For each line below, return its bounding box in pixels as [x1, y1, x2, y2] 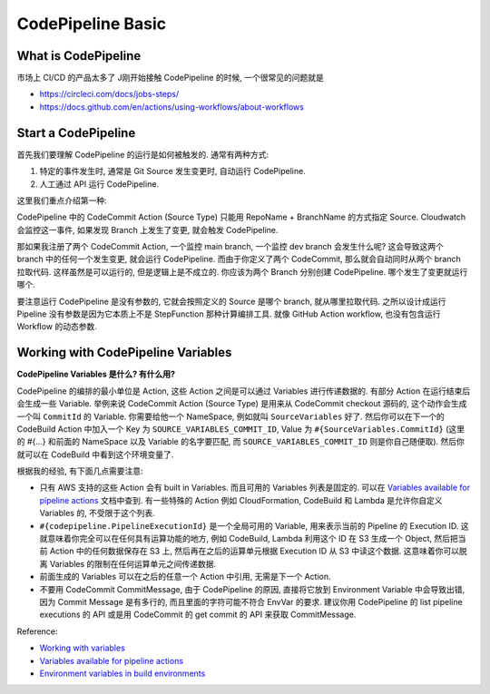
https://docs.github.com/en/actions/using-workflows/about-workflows [39, 101, 304, 112]
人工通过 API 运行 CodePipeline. [39, 178, 159, 190]
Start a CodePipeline [16, 125, 136, 141]
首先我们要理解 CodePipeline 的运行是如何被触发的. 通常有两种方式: [16, 149, 269, 160]
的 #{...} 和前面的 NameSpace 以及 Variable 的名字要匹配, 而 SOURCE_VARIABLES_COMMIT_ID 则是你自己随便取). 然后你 [16, 436, 465, 447]
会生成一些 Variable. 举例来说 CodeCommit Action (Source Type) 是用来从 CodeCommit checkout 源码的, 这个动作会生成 [16, 398, 467, 409]
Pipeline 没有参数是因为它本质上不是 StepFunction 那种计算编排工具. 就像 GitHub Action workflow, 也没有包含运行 [16, 308, 441, 319]
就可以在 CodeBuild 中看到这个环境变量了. [16, 449, 174, 460]
